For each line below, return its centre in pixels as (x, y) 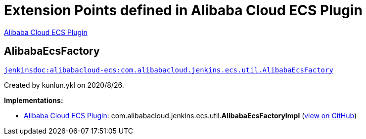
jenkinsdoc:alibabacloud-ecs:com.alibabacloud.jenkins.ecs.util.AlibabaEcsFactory (169, 70)
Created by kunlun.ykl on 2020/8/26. (64, 85)
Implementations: (34, 100)
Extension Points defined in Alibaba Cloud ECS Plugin (183, 10)
